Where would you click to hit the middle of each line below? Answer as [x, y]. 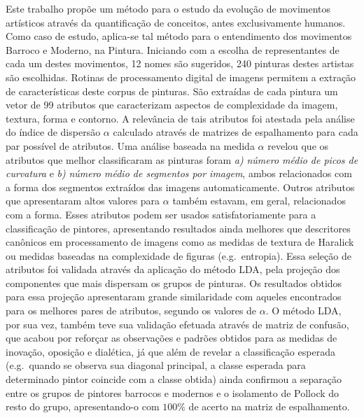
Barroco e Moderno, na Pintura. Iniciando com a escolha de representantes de [173, 49]
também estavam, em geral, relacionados [259, 201]
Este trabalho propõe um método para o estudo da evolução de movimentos [168, 8]
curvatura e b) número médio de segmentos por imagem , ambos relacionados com [179, 173]
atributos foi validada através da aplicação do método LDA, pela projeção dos [173, 269]
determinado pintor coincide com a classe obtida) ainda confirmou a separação [174, 379]
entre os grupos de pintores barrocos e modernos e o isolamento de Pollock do [173, 392]
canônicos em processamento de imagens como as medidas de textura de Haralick [180, 242]
